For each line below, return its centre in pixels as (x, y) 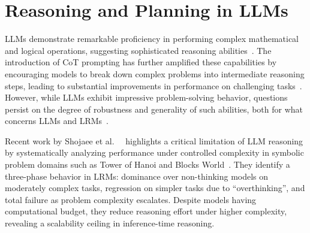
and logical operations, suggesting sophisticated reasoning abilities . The (138, 50)
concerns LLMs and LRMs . (57, 121)
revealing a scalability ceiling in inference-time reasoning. (110, 223)
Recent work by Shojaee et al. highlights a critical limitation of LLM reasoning (154, 140)
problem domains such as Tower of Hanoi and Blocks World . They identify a (148, 164)
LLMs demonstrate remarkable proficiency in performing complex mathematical (152, 39)
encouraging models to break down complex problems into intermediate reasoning (155, 73)
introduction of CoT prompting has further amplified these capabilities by (141, 62)
